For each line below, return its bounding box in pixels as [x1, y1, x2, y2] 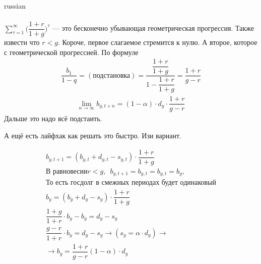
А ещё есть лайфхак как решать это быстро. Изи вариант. [4, 130, 181, 141]
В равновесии [45, 168, 88, 175]
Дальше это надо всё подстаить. [4, 113, 102, 124]
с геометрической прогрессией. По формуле [4, 46, 139, 57]
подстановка [93, 72, 130, 79]
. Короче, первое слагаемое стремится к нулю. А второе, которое [57, 37, 257, 47]
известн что [4, 37, 40, 47]
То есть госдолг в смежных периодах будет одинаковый [45, 179, 217, 187]
